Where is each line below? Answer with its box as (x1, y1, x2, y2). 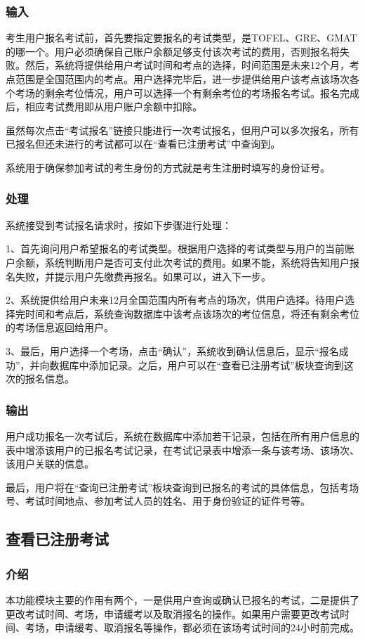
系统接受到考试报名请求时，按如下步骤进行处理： (6, 217, 232, 232)
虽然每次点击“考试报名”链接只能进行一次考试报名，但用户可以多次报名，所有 (6, 122, 359, 137)
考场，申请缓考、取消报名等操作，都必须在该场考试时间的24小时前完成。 (25, 620, 359, 635)
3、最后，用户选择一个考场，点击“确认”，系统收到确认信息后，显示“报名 (6, 343, 339, 358)
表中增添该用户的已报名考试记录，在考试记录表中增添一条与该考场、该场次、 (6, 442, 359, 457)
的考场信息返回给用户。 (6, 320, 114, 335)
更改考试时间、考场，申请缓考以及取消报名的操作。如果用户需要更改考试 (6, 606, 340, 621)
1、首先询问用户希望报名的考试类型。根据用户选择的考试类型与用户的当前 (6, 241, 345, 256)
